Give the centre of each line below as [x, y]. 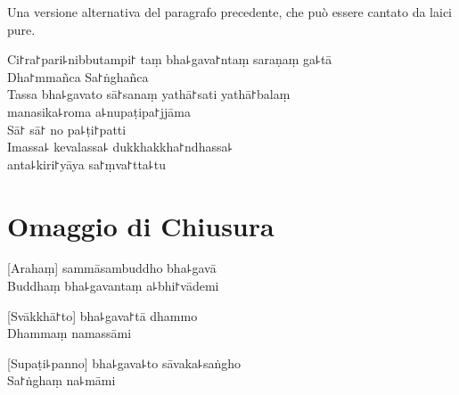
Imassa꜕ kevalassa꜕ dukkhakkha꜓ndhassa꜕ [120, 147]
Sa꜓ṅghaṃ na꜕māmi [61, 380]
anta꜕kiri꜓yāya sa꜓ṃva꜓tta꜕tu [86, 164]
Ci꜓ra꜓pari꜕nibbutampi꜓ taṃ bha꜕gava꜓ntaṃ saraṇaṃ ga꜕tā [170, 59]
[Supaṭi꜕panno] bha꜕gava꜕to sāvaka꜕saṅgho [124, 362]
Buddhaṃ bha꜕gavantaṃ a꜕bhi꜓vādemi [113, 286]
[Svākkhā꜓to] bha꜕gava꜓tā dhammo [102, 315]
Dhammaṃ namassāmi [70, 333]
